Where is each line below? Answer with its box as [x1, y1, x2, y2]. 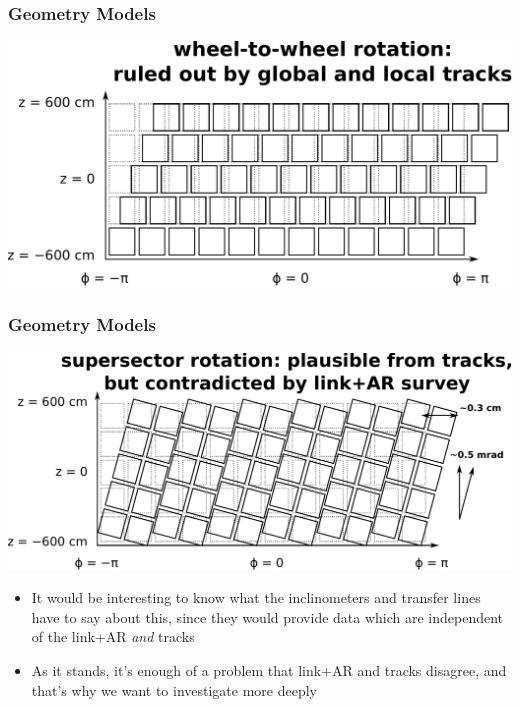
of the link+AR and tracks [31, 626, 195, 647]
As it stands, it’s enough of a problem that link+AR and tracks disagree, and [31, 660, 507, 681]
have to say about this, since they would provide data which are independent [31, 606, 504, 627]
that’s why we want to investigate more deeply [31, 679, 318, 700]
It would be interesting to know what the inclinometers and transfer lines [31, 587, 481, 608]
